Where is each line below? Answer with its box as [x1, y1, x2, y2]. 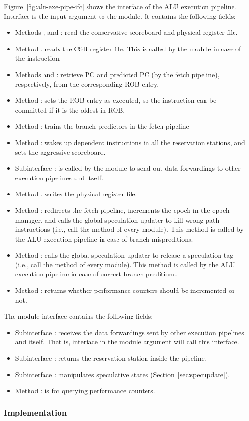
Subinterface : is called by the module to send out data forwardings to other [15, 163, 241, 173]
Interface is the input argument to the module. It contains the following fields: [4, 11, 236, 21]
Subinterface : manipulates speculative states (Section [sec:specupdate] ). [15, 369, 230, 379]
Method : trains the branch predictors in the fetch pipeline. [15, 121, 191, 131]
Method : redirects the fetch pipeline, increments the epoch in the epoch [15, 205, 230, 215]
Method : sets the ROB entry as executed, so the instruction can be [15, 95, 217, 105]
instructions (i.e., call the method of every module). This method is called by [15, 224, 244, 234]
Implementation [4, 406, 67, 418]
